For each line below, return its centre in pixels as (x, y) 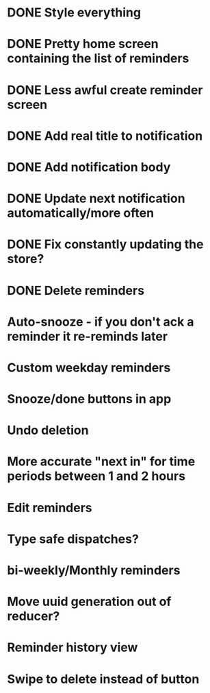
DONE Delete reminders (76, 290)
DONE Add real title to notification (105, 136)
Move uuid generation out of (89, 602)
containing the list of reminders (98, 59)
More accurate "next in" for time (101, 462)
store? (26, 259)
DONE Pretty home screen (83, 44)
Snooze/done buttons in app (89, 399)
